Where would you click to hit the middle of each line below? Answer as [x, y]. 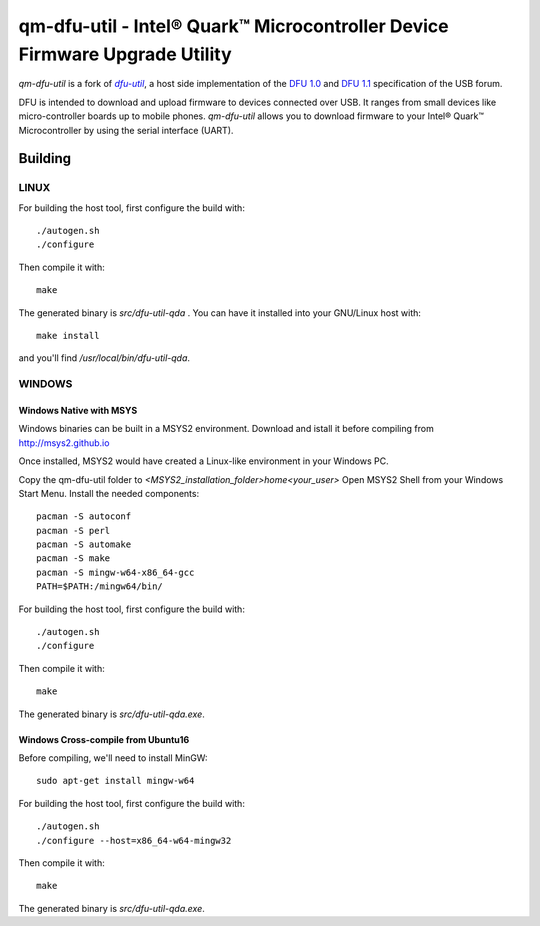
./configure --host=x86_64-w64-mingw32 [134, 840]
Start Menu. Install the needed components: [109, 493]
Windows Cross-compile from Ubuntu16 [104, 739]
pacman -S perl [73, 530]
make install [68, 336]
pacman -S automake [84, 544]
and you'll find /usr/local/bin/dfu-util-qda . [104, 358]
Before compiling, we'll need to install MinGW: [113, 758]
